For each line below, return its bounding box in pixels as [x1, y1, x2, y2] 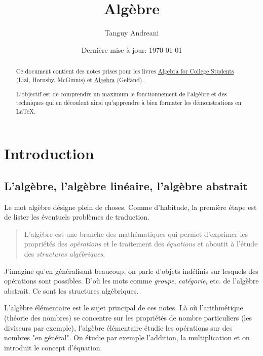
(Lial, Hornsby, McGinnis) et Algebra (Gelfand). [16, 75, 144, 84]
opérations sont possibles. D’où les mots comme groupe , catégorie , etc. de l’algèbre [4, 275, 259, 286]
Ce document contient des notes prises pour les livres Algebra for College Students [16, 67, 234, 76]
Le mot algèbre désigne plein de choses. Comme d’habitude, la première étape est [4, 201, 257, 212]
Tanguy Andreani [104, 27, 159, 38]
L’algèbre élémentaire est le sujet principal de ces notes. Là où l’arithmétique [4, 302, 243, 313]
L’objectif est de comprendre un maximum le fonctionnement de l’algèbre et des [16, 90, 227, 98]
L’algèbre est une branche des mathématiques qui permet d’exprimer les [24, 228, 248, 239]
